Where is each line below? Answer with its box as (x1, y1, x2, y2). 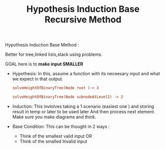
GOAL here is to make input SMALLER (5, 61, 83, 67)
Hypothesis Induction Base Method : (5, 42, 80, 48)
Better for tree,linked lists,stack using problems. (5, 51, 103, 57)
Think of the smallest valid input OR (19, 133, 92, 139)
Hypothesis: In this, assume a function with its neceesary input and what (12, 71, 161, 77)
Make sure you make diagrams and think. (12, 114, 96, 120)
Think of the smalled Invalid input (19, 138, 87, 144)
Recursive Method (44, 14, 122, 25)
